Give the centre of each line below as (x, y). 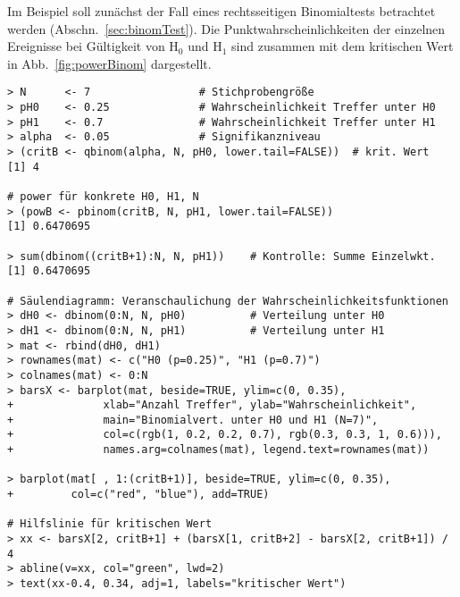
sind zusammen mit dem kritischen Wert (343, 46)
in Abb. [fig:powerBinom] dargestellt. (109, 63)
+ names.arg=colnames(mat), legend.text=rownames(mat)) (218, 450)
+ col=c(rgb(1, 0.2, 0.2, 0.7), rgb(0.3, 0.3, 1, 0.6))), (225, 435)
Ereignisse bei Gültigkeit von (86, 46)
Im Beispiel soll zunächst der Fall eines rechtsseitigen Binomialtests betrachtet (222, 11)
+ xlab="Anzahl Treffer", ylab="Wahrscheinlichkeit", (212, 405)
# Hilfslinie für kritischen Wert (110, 524)
